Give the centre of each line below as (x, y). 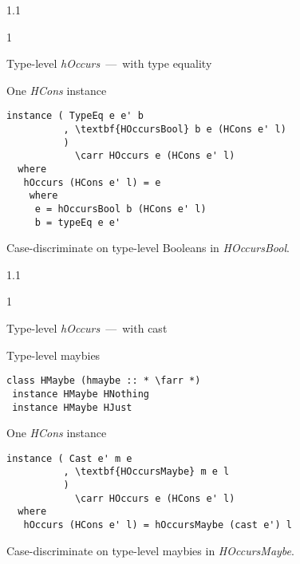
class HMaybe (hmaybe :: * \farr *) (104, 381)
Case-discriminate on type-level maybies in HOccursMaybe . (150, 550)
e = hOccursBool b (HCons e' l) (120, 209)
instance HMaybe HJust (72, 407)
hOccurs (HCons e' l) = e (92, 182)
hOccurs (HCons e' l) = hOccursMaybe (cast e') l (158, 525)
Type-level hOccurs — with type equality (109, 63)
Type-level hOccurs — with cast (87, 328)
